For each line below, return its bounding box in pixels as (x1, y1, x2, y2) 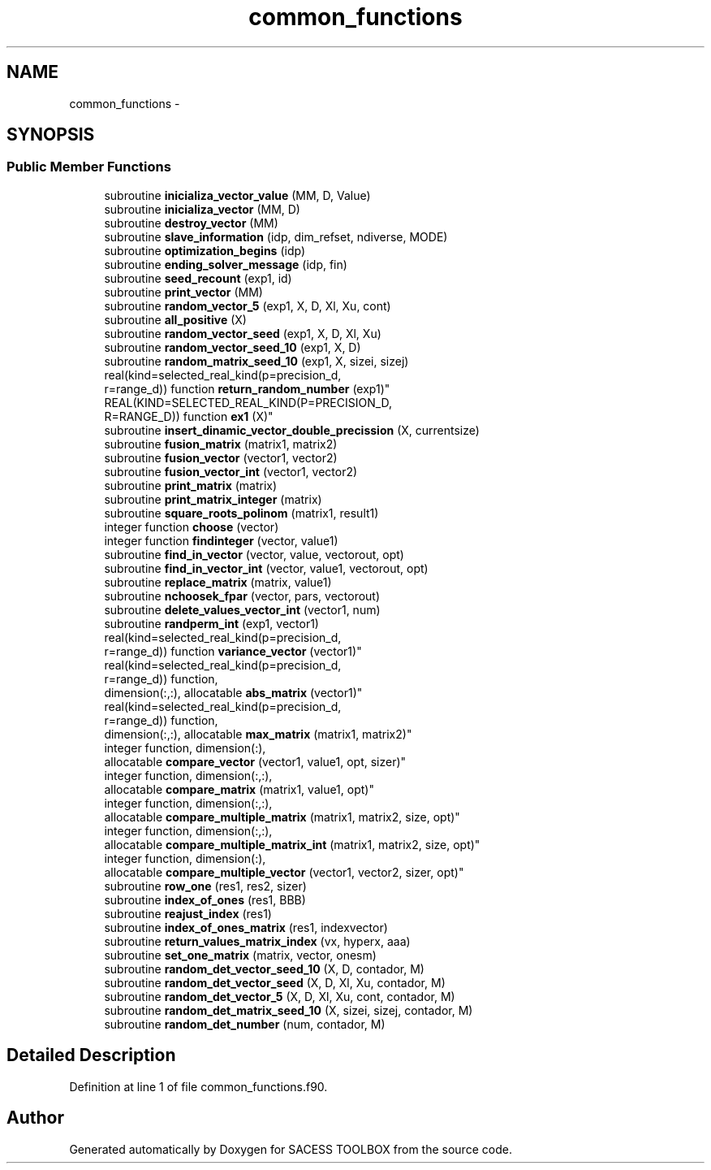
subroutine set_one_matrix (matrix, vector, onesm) (104, 947, 377, 962)
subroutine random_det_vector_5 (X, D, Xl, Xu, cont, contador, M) (104, 989, 455, 1003)
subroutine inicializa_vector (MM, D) (104, 201, 300, 216)
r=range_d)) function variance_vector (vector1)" (104, 643, 362, 658)
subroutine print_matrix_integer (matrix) (104, 492, 322, 506)
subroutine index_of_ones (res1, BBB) (104, 892, 306, 907)
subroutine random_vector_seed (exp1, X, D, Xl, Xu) (104, 326, 381, 340)
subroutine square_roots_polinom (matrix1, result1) (104, 505, 379, 520)
